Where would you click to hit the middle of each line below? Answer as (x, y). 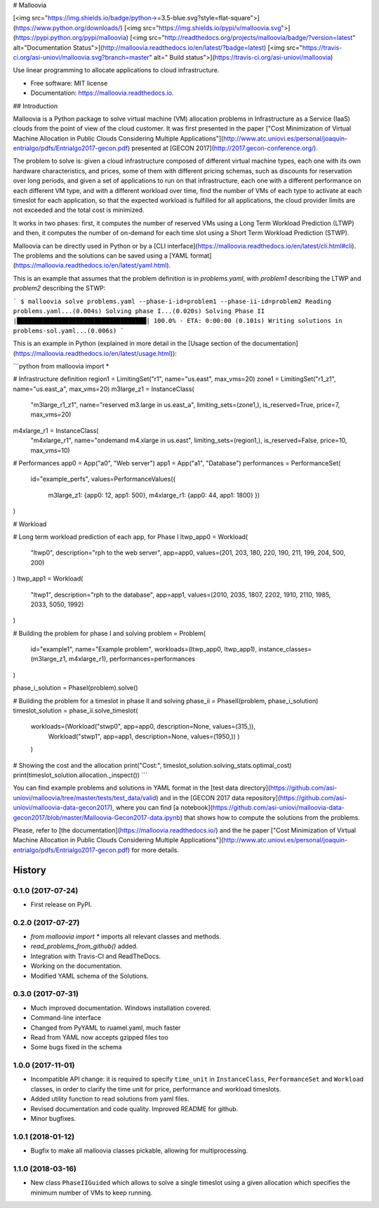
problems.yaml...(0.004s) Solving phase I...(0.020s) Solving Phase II (139, 311)
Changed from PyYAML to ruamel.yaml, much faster (106, 1028)
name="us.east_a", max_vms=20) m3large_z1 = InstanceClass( (104, 389)
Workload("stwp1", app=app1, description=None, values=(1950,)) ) (144, 736)
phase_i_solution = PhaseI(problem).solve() (75, 688)
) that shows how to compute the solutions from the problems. (270, 817)
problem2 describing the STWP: (59, 288)
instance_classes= (285, 649)
